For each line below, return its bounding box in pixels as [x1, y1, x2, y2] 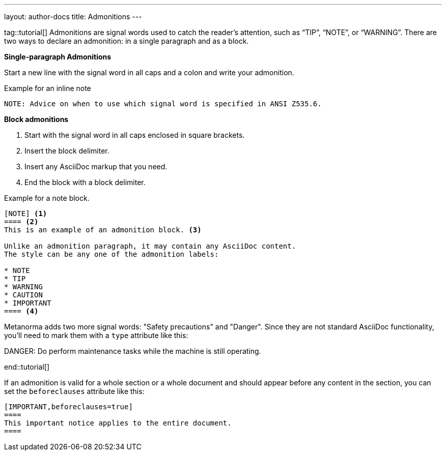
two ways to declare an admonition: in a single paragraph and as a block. [4, 37, 249, 45]
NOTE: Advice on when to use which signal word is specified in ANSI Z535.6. [4, 100, 322, 108]
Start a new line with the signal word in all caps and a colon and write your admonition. [4, 68, 294, 77]
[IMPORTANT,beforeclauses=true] [4, 403, 133, 411]
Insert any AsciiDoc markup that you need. [24, 162, 168, 171]
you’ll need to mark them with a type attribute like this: [4, 331, 188, 340]
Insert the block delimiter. [24, 146, 109, 155]
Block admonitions [4, 115, 69, 124]
